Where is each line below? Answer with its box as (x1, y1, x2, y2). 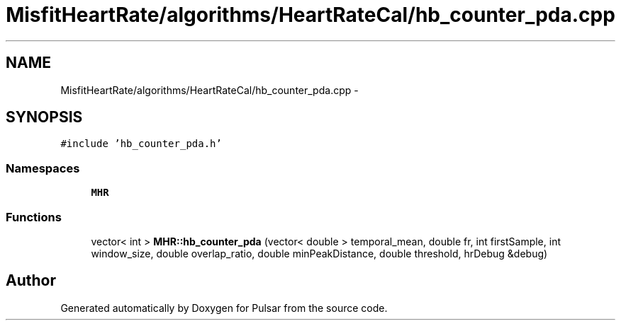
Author (6, 272, 56, 290)
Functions (6, 209, 62, 224)
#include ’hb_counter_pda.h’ (60, 138, 222, 150)
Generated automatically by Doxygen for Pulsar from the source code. (60, 301, 388, 314)
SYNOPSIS (6, 108, 83, 127)
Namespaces (6, 161, 80, 175)
